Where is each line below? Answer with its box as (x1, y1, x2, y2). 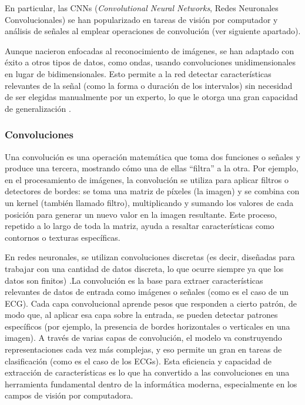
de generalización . (5, 102, 71, 114)
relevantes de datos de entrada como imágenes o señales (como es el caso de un (5, 286, 289, 298)
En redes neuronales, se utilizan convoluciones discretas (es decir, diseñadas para (5, 251, 295, 263)
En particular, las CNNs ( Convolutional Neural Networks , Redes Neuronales (5, 2, 279, 14)
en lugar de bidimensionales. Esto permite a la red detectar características (5, 67, 272, 79)
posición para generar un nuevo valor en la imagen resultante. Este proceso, (5, 208, 277, 220)
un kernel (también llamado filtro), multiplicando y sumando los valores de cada (5, 196, 294, 208)
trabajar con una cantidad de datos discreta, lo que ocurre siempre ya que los (5, 262, 284, 274)
